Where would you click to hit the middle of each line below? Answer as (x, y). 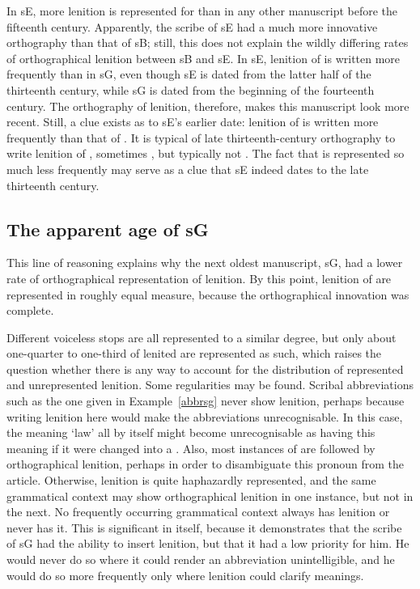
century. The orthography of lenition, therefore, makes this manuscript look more (208, 106)
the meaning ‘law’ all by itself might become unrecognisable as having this (191, 432)
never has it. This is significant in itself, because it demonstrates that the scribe (204, 527)
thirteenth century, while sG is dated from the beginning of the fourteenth (191, 89)
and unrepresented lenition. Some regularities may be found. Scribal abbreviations (210, 385)
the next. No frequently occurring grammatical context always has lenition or (198, 512)
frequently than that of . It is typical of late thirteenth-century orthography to (201, 137)
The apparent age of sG (108, 229)
